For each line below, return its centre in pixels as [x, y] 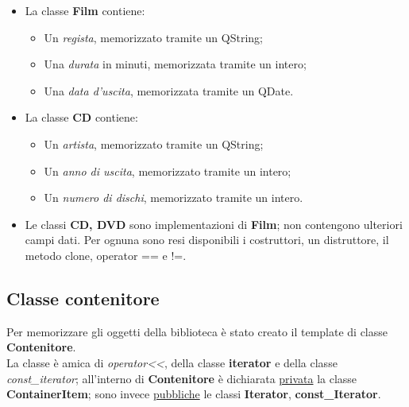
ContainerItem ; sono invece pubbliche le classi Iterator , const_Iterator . [194, 394]
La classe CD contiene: [81, 117]
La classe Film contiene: [85, 10]
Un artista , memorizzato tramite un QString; [154, 143]
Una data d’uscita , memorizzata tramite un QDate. [169, 90]
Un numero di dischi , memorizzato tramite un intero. [174, 198]
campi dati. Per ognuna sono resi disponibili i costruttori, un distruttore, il [207, 240]
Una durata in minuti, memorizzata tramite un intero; [175, 64]
